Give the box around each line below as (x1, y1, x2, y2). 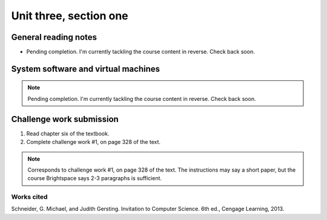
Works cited (11, 193, 48, 201)
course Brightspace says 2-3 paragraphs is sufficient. (27, 175, 162, 182)
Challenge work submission (11, 114, 119, 124)
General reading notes (11, 32, 97, 42)
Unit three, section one (11, 9, 128, 22)
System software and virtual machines (11, 63, 160, 74)
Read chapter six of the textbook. (26, 130, 110, 137)
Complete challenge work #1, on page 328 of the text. (26, 138, 160, 146)
